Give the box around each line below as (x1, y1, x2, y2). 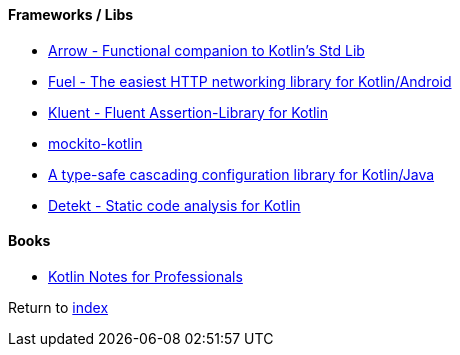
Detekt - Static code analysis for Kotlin (48, 196, 301, 214)
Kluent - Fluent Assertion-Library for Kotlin (48, 103, 329, 121)
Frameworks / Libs (8, 6, 134, 23)
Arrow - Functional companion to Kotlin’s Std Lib (48, 41, 365, 59)
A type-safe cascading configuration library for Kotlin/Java (48, 165, 435, 183)
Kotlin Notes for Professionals (48, 267, 243, 285)
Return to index (8, 298, 109, 316)
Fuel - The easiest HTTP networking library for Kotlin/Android (48, 72, 452, 90)
